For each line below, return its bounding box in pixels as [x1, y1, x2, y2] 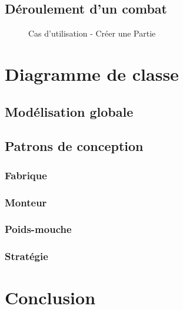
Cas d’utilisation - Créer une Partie [28, 27, 156, 40]
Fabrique [5, 167, 47, 182]
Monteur [5, 195, 47, 209]
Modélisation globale [5, 102, 134, 120]
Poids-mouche [5, 222, 72, 236]
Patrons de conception [5, 137, 144, 155]
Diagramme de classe [5, 61, 179, 86]
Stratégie [5, 249, 48, 264]
